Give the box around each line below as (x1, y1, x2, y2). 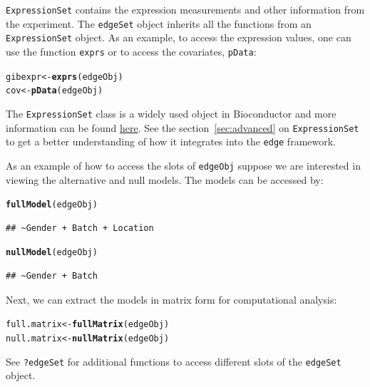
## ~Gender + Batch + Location (6, 222, 154, 233)
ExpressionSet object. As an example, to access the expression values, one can (6, 30, 351, 45)
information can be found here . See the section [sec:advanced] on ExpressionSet (6, 120, 359, 135)
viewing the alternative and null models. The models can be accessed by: (6, 172, 324, 187)
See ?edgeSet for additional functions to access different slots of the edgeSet (6, 354, 341, 368)
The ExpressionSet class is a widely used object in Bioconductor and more (6, 105, 336, 120)
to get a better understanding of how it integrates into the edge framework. (6, 134, 336, 149)
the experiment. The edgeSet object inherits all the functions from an (6, 16, 312, 31)
